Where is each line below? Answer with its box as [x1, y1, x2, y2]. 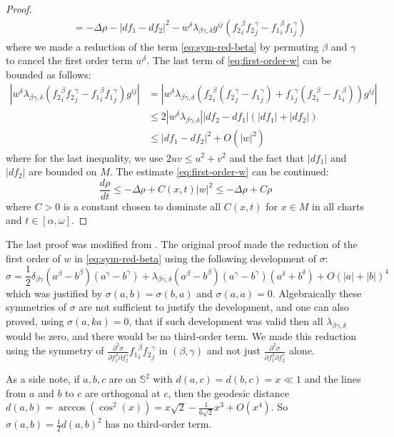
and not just [206, 343, 261, 358]
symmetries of [6, 299, 66, 314]
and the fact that [229, 150, 305, 165]
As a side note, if [6, 371, 80, 386]
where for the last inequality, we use [6, 150, 163, 165]
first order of [6, 250, 61, 265]
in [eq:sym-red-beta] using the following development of [74, 250, 317, 265]
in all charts [312, 198, 364, 213]
